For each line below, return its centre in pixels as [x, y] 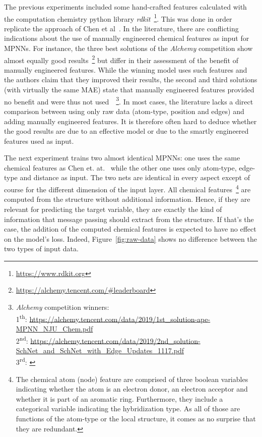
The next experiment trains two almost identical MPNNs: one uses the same [122, 158]
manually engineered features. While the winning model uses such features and [126, 69]
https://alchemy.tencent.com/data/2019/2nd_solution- [115, 340]
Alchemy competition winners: [62, 307]
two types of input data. [41, 249]
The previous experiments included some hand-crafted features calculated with [125, 7]
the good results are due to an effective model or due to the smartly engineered [126, 131]
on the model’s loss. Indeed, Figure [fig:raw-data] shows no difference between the [130, 238]
